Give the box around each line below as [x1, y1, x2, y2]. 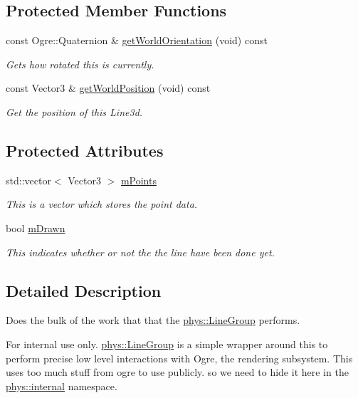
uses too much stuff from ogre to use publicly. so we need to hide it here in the [6, 365, 349, 379]
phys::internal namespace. [6, 378, 117, 393]
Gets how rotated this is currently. [6, 56, 154, 71]
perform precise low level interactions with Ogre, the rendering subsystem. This [6, 350, 353, 365]
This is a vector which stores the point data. [6, 197, 198, 211]
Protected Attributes [6, 139, 164, 161]
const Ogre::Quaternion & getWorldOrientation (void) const [6, 33, 268, 48]
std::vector [6, 172, 51, 187]
